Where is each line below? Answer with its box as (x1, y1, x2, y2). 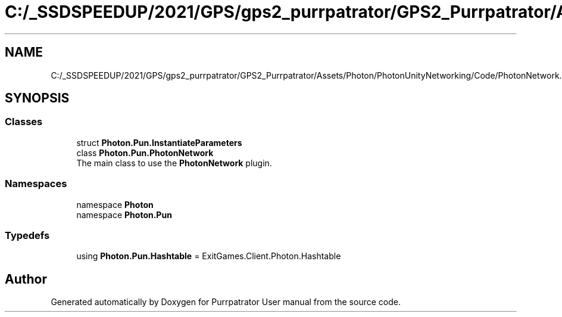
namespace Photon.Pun (76, 209, 172, 220)
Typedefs (5, 229, 50, 241)
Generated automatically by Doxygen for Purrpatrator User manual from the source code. (51, 297, 401, 307)
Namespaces (5, 178, 67, 190)
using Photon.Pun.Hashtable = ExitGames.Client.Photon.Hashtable (76, 251, 341, 262)
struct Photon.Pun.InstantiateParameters (76, 137, 242, 148)
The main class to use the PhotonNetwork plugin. (76, 157, 272, 168)
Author (5, 271, 47, 287)
